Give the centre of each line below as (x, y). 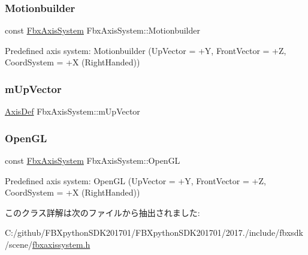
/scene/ (19, 244)
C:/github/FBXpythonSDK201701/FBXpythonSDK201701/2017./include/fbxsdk (154, 232)
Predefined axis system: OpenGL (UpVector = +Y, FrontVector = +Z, (135, 180)
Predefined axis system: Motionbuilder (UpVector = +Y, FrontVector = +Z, (146, 50)
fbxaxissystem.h (61, 244)
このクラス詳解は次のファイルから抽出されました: (102, 212)
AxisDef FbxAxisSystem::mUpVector (73, 111)
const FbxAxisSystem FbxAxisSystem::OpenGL (93, 160)
